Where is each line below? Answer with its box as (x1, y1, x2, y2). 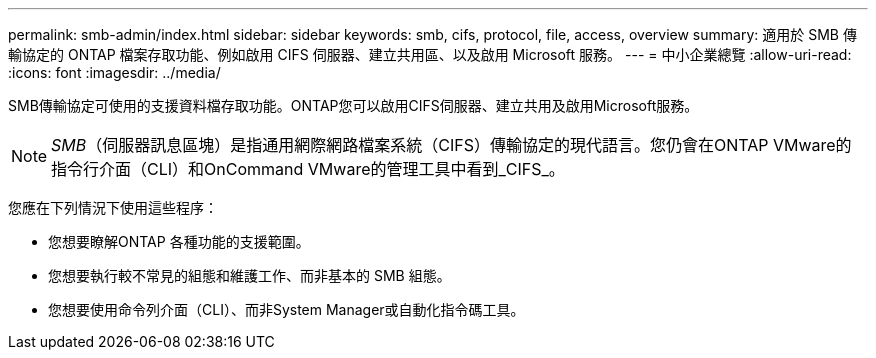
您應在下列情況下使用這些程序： (8, 199, 218, 216)
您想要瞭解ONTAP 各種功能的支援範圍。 (48, 233, 310, 250)
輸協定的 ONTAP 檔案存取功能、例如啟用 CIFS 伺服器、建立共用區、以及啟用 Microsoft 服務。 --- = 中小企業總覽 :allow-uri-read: (8, 46, 852, 63)
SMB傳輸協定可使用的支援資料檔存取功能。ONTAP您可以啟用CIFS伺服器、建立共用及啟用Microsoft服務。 (8, 97, 699, 114)
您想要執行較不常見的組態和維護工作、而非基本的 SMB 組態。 (48, 267, 451, 284)
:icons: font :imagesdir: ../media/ (8, 64, 221, 81)
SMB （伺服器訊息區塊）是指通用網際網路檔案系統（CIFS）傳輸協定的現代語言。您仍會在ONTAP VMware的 (51, 135, 852, 155)
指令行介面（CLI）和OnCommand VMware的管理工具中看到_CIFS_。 (51, 159, 565, 179)
